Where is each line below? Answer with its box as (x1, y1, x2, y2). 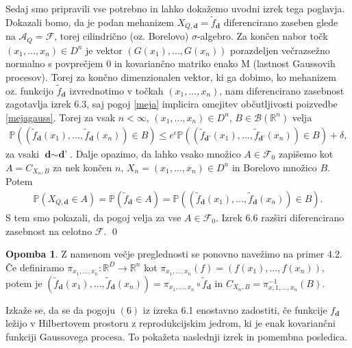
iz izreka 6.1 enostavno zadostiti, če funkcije (142, 302, 327, 316)
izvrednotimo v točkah (69, 83, 164, 97)
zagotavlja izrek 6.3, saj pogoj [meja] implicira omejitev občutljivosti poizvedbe (5, 97, 338, 111)
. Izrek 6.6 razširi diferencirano (216, 210, 344, 225)
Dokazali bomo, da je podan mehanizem (5, 14, 174, 29)
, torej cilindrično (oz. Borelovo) (54, 29, 189, 43)
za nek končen (53, 160, 112, 174)
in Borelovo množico (231, 160, 317, 174)
